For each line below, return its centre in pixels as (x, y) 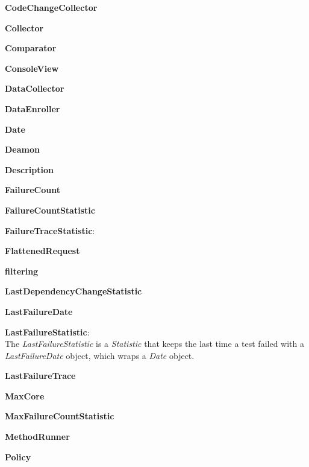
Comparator (31, 48)
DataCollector (35, 88)
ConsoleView (32, 68)
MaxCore (25, 396)
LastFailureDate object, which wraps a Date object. (100, 355)
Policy (18, 456)
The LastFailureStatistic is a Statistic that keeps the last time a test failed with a (154, 344)
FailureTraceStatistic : (50, 230)
